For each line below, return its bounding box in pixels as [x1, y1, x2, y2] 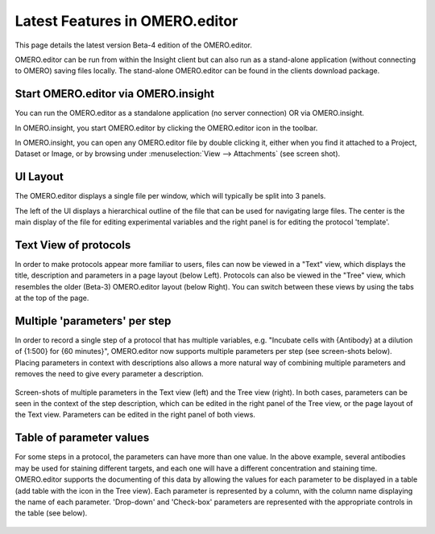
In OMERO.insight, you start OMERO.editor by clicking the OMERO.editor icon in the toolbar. [14, 123, 318, 133]
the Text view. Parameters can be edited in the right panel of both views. [14, 410, 255, 420]
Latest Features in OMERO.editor [14, 12, 238, 30]
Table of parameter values [14, 431, 150, 445]
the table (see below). [14, 508, 88, 518]
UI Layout [14, 170, 64, 184]
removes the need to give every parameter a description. [14, 369, 205, 379]
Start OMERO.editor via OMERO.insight [14, 87, 215, 101]
